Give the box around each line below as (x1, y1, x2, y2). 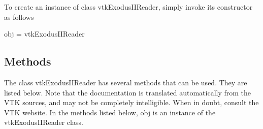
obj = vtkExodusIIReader (4, 28, 85, 39)
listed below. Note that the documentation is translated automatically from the (4, 87, 251, 98)
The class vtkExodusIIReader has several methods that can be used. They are (4, 77, 247, 87)
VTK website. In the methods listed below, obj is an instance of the (4, 107, 216, 117)
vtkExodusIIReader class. (4, 117, 83, 127)
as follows (4, 11, 34, 22)
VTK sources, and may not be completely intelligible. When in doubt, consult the (4, 97, 259, 108)
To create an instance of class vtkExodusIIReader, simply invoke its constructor (4, 2, 253, 12)
